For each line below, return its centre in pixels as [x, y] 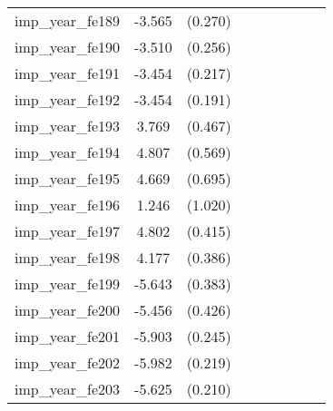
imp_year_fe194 [68, 152]
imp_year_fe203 [68, 389]
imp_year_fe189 [68, 20]
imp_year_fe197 [68, 231]
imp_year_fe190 [68, 47]
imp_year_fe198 [68, 257]
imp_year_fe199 [68, 284]
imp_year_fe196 [68, 205]
